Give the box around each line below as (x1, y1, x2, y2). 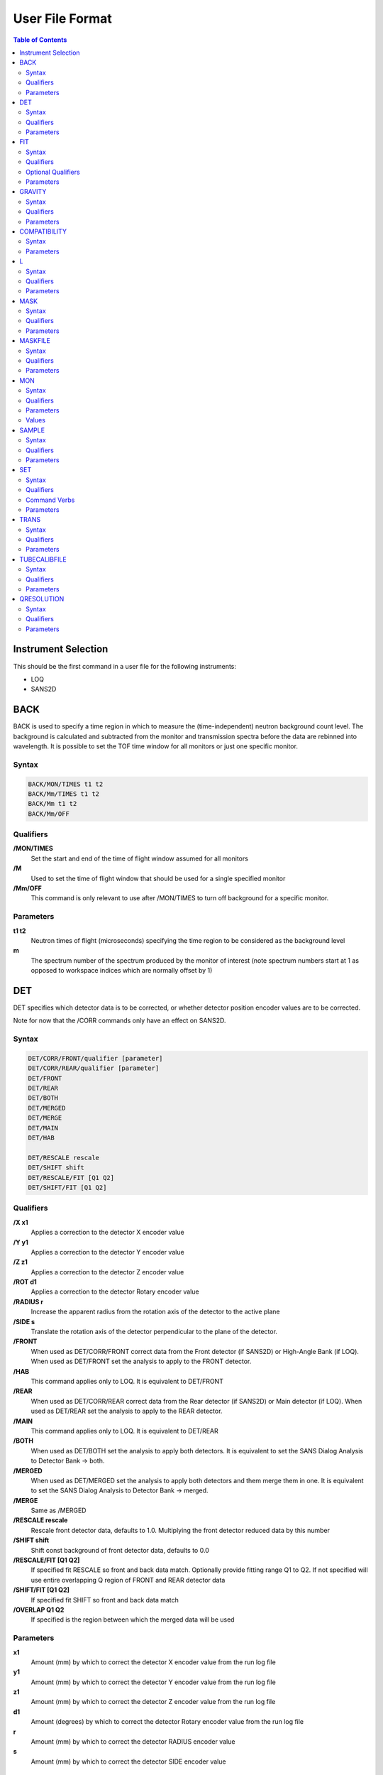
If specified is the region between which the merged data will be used (30, 1615, 235, 1624)
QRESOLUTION (19, 595, 65, 603)
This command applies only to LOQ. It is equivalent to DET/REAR (30, 1426, 219, 1435)
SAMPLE (19, 426, 45, 435)
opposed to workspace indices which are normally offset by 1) (30, 966, 213, 975)
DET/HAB (28, 1134, 55, 1142)
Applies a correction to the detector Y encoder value (30, 1247, 184, 1256)
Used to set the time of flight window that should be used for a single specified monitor (30, 874, 286, 883)
